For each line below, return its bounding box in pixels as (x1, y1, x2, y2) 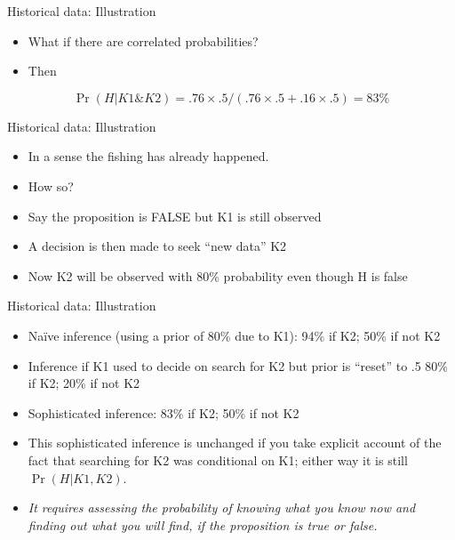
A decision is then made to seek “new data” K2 (28, 237, 287, 255)
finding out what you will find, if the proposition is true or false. (28, 515, 378, 534)
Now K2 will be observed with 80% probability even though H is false (28, 266, 408, 285)
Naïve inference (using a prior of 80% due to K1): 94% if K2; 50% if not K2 (28, 326, 441, 344)
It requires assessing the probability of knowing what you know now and (28, 498, 416, 517)
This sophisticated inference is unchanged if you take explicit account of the (28, 433, 442, 452)
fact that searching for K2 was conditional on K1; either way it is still (28, 450, 408, 469)
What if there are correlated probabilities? (28, 31, 259, 50)
